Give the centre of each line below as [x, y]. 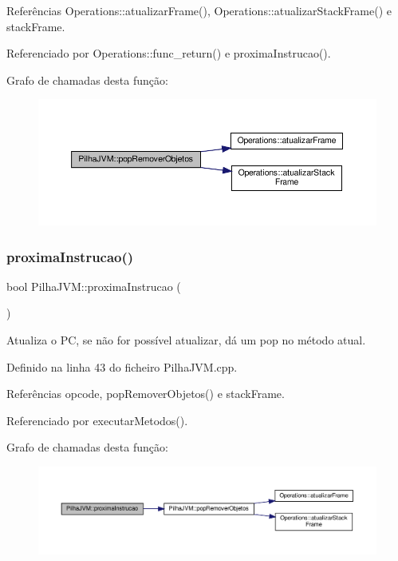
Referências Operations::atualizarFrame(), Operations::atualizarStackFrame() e [199, 10]
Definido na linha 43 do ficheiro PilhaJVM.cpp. [122, 366]
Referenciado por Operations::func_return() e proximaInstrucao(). [169, 53]
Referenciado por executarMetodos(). [97, 420]
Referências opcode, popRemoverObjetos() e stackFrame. [146, 394]
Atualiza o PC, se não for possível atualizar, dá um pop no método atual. [186, 339]
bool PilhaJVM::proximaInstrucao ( [94, 286]
